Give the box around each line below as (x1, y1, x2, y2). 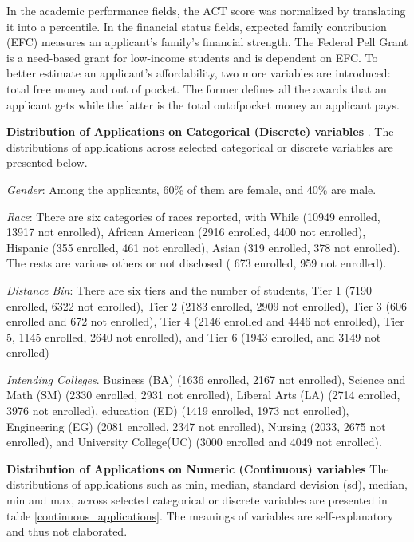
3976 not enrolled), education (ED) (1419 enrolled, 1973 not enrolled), (6, 402, 349, 419)
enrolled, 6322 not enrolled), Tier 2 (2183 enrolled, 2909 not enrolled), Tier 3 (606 (6, 297, 407, 314)
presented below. (6, 154, 88, 171)
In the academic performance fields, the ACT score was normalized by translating (6, 2, 406, 18)
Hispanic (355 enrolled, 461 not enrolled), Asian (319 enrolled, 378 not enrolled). (6, 239, 400, 255)
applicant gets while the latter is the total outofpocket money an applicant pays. (6, 96, 400, 113)
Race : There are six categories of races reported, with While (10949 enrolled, (6, 208, 380, 224)
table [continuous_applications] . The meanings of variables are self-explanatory (6, 507, 394, 524)
